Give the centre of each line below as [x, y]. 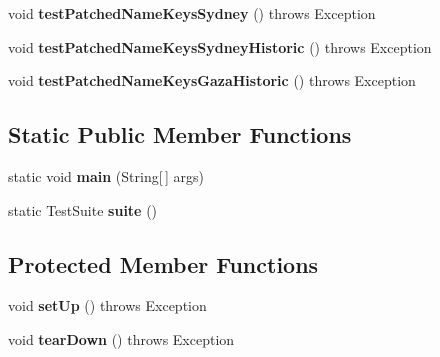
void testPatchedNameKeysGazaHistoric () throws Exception [212, 80]
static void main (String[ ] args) [106, 175]
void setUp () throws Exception [107, 305]
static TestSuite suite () [83, 209]
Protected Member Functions [163, 263]
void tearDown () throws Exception [121, 338]
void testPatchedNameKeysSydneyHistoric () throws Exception [220, 46]
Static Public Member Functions [180, 134]
